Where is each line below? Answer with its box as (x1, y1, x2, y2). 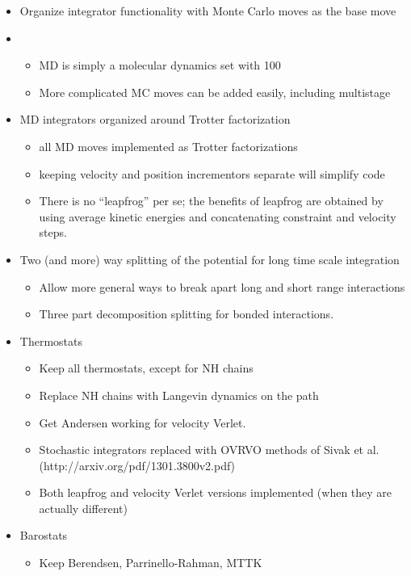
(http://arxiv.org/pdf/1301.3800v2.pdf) (39, 456, 236, 473)
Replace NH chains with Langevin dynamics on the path (39, 386, 319, 403)
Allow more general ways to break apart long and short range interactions (39, 278, 405, 295)
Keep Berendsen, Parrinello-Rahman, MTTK (39, 554, 262, 571)
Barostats (19, 527, 68, 544)
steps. (39, 224, 67, 241)
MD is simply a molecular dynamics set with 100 (39, 57, 281, 74)
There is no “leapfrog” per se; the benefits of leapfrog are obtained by (39, 192, 384, 209)
